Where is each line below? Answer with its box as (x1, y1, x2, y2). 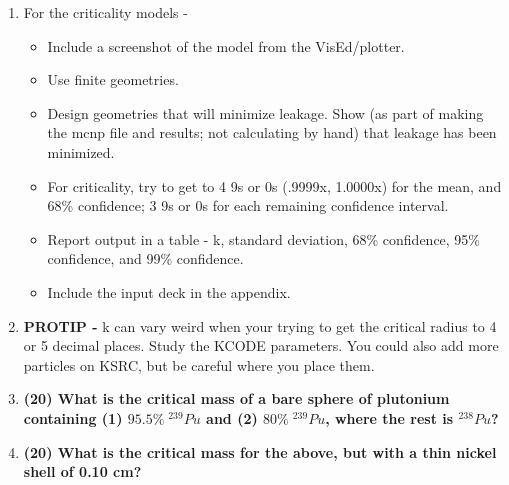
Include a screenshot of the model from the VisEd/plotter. (47, 35, 405, 56)
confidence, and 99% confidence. (47, 248, 244, 269)
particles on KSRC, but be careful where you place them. (23, 354, 375, 375)
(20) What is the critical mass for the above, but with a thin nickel (23, 441, 497, 462)
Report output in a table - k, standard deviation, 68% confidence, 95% (47, 228, 481, 249)
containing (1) (23, 407, 123, 428)
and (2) (206, 407, 258, 428)
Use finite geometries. (47, 69, 179, 90)
